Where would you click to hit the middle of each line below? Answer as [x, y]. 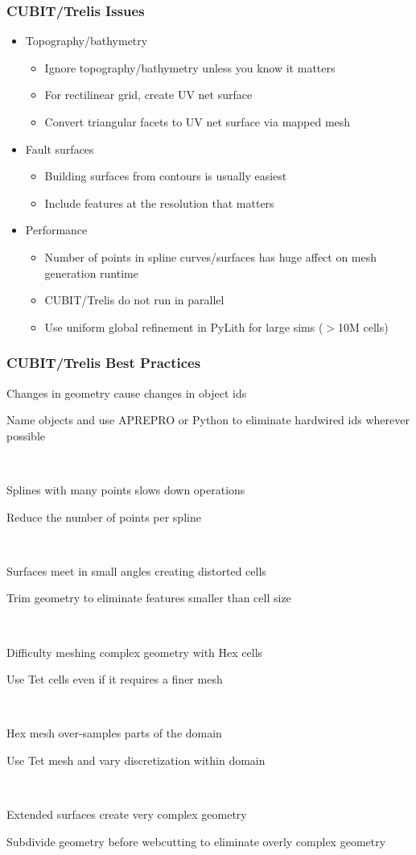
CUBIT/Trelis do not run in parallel [134, 300]
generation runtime [91, 273]
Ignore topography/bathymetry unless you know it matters [190, 67]
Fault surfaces [60, 149]
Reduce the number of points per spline [104, 516]
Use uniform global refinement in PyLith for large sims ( [184, 326]
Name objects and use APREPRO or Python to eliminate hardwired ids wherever [208, 420]
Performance [56, 230]
